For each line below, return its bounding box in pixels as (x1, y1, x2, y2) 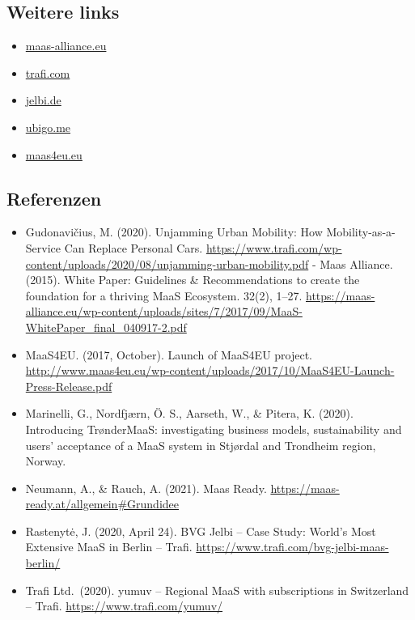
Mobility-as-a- (326, 223, 396, 240)
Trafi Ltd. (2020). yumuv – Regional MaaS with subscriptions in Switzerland (25, 581, 409, 598)
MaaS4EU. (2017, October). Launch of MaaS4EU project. (25, 346, 313, 363)
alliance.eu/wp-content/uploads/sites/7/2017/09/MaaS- (25, 303, 303, 320)
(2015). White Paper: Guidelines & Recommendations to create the (25, 271, 360, 288)
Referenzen (6, 185, 102, 210)
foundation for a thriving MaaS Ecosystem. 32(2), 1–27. (25, 287, 303, 304)
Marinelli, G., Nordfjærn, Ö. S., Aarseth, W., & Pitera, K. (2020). (25, 405, 354, 422)
